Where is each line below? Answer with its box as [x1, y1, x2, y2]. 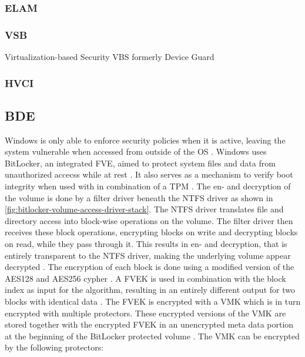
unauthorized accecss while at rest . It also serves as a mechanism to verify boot [5, 168, 293, 181]
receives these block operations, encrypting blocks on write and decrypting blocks [5, 226, 298, 238]
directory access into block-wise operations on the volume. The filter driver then [5, 214, 293, 226]
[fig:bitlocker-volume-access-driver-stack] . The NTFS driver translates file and [5, 203, 284, 215]
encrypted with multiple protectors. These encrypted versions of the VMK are [5, 306, 286, 319]
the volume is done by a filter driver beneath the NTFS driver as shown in [5, 191, 273, 203]
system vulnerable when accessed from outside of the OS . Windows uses [5, 145, 267, 158]
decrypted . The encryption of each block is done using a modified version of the [5, 261, 294, 273]
